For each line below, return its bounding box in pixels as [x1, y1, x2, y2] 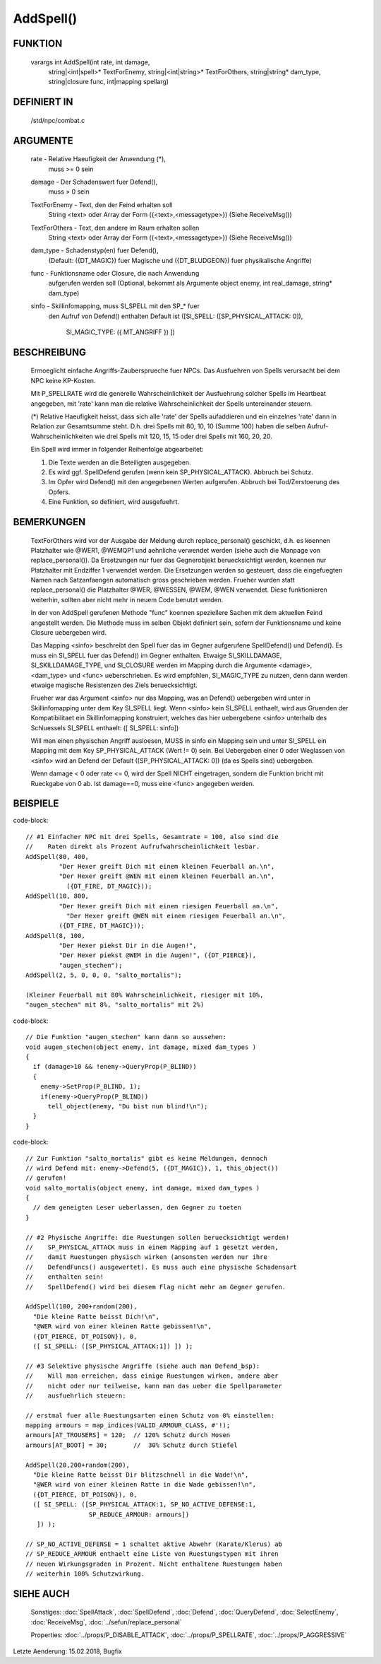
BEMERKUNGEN [13, 516, 86, 528]
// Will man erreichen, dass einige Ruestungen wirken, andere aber [25, 1372, 279, 1380]
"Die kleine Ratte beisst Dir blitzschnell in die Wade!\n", [32, 1471, 249, 1479]
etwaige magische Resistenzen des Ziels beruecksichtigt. [30, 681, 198, 689]
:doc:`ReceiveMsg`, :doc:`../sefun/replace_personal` [30, 1617, 182, 1626]
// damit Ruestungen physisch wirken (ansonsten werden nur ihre [25, 1253, 267, 1261]
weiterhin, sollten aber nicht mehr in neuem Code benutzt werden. [30, 595, 224, 604]
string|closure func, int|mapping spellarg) [48, 78, 169, 86]
